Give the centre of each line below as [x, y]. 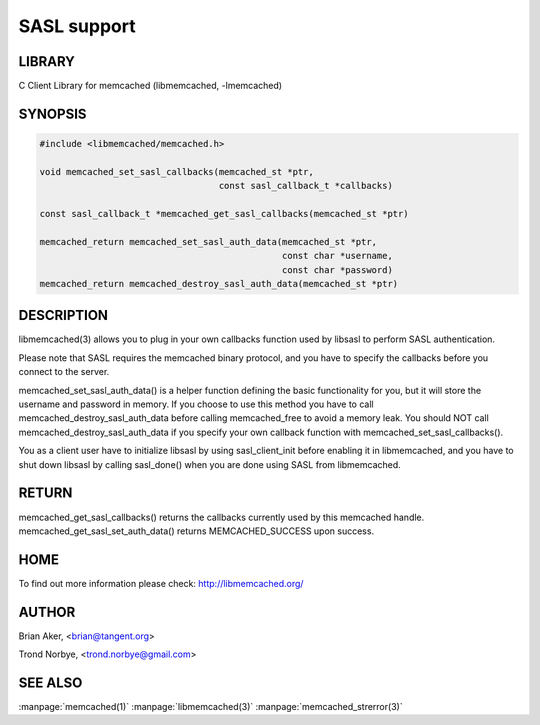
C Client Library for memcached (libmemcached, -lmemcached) [150, 86]
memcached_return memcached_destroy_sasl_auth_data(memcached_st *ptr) [219, 283]
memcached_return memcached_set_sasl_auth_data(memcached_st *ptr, [208, 241]
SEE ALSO [50, 682]
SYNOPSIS [52, 113]
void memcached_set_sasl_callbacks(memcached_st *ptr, [176, 171]
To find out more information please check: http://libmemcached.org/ [161, 583]
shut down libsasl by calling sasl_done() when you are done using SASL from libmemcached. [210, 464]
